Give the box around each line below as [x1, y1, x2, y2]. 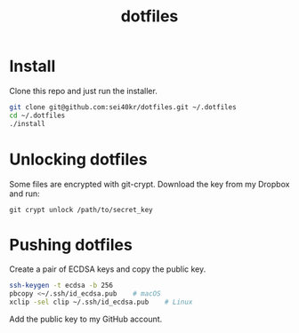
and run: [9, 188, 40, 199]
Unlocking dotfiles [9, 149, 148, 170]
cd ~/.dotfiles [9, 111, 66, 120]
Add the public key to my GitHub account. [9, 313, 163, 325]
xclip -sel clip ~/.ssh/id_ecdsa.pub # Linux [9, 297, 193, 307]
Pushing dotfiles [9, 234, 133, 255]
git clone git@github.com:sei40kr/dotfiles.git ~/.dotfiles [9, 102, 238, 112]
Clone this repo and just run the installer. [9, 85, 158, 96]
